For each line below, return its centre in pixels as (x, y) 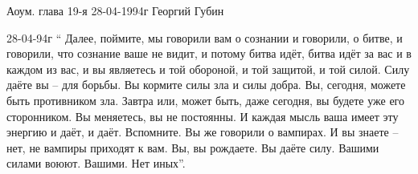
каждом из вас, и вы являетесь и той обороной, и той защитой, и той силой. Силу (208, 69)
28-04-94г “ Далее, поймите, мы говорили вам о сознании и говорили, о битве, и (205, 37)
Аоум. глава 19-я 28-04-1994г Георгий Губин (115, 10)
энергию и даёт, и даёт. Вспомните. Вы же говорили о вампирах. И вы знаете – (203, 132)
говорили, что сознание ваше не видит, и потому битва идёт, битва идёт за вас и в (209, 53)
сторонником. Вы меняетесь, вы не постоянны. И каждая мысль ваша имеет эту (203, 116)
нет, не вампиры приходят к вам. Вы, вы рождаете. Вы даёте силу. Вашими (193, 147)
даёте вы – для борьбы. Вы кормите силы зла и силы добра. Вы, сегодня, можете (206, 85)
